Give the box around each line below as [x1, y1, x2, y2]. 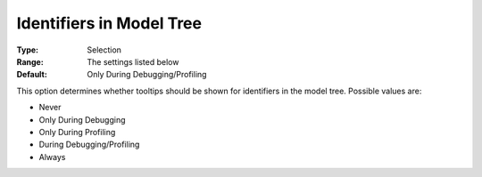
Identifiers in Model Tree [16, 13, 203, 33]
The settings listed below [87, 56, 179, 67]
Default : [16, 69, 48, 80]
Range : [16, 56, 44, 67]
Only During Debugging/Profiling [87, 69, 207, 80]
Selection [87, 44, 122, 55]
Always [38, 151, 66, 162]
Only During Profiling [38, 126, 116, 137]
